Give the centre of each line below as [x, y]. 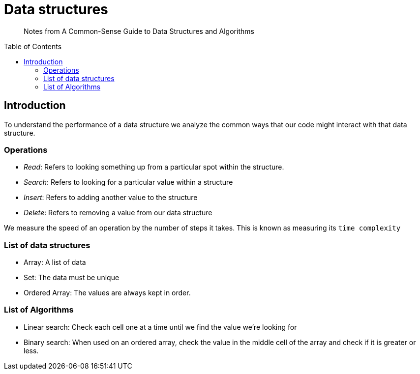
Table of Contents [33, 46]
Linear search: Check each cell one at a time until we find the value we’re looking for [160, 327]
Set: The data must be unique [72, 278]
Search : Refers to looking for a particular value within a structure [128, 182]
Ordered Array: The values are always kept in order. [107, 293]
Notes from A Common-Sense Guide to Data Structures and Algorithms [139, 31]
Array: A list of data [55, 262]
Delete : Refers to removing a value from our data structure [118, 213]
